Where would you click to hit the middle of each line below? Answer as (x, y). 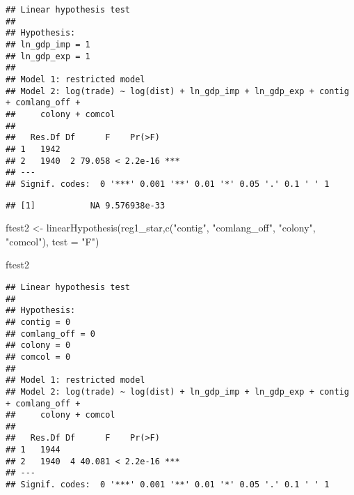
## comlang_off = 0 (50, 334)
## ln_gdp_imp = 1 (48, 44)
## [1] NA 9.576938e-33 (86, 205)
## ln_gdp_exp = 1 (48, 56)
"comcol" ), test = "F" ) (53, 241)
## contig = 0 (38, 322)
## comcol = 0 (38, 357)
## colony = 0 (38, 345)
